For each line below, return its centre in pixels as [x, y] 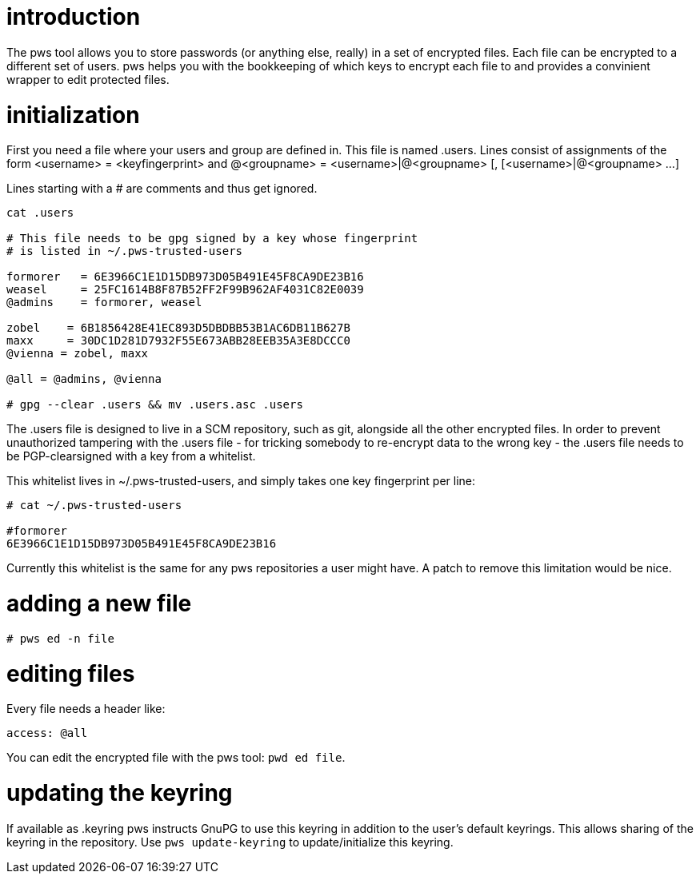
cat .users [40, 213]
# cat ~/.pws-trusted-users [94, 506]
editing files [71, 673]
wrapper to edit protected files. [88, 79]
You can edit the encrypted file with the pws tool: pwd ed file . [176, 758]
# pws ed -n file [60, 638]
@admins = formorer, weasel [104, 303]
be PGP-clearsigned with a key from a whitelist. [131, 456]
